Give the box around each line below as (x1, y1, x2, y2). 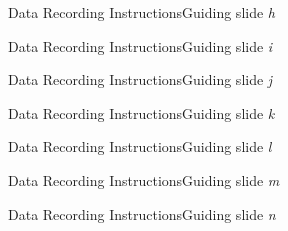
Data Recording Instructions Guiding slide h (8, 2, 275, 22)
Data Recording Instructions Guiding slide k (8, 102, 275, 123)
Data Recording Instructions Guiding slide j (8, 69, 273, 90)
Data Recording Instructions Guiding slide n (8, 203, 276, 224)
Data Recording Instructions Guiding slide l (8, 136, 272, 157)
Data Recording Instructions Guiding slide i (8, 35, 273, 56)
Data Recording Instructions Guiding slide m (8, 169, 280, 190)
